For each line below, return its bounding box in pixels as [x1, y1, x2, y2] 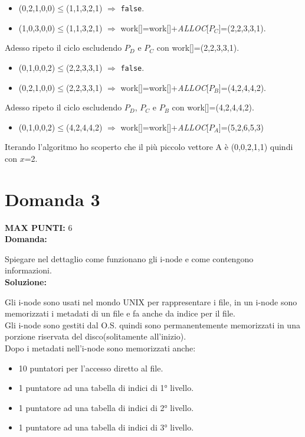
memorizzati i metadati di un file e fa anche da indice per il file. [5, 307, 235, 319]
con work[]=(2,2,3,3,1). [156, 41, 240, 54]
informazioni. [5, 264, 52, 276]
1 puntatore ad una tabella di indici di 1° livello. [18, 381, 194, 394]
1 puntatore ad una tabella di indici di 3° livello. [18, 421, 194, 433]
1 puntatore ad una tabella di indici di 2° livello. [18, 401, 194, 413]
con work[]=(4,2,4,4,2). [172, 101, 254, 113]
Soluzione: [5, 275, 47, 288]
